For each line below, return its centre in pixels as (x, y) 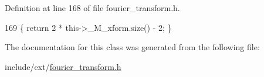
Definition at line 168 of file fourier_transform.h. (92, 8)
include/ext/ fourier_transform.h (63, 66)
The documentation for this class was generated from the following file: (132, 47)
